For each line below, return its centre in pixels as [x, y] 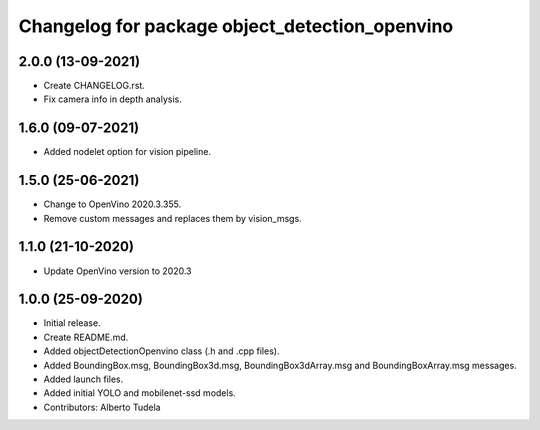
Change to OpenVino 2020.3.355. [112, 204]
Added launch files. [83, 379]
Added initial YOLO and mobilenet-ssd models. [140, 393]
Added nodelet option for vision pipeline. [127, 152]
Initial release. [72, 323]
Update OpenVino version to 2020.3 [117, 271]
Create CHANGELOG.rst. [94, 86]
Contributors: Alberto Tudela [102, 407]
